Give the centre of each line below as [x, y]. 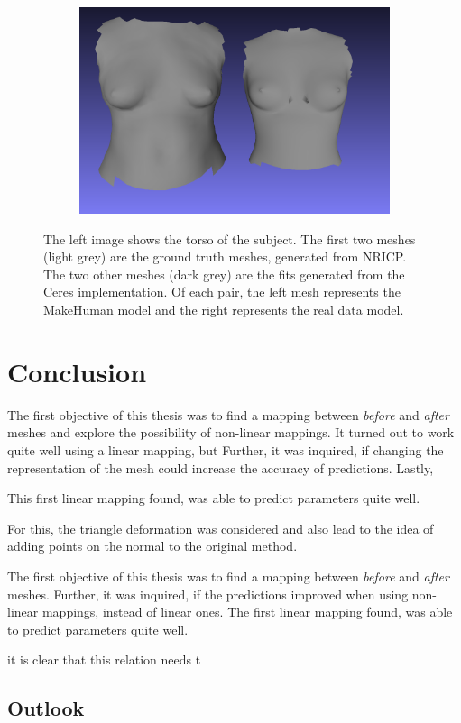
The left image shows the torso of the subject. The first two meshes [230, 238]
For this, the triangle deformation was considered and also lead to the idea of [221, 528]
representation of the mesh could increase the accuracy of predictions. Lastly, [221, 467]
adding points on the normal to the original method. [152, 546]
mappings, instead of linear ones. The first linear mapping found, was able [247, 612]
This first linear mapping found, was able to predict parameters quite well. [214, 498]
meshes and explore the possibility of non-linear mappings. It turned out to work [231, 432]
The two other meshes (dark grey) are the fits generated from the [224, 274]
